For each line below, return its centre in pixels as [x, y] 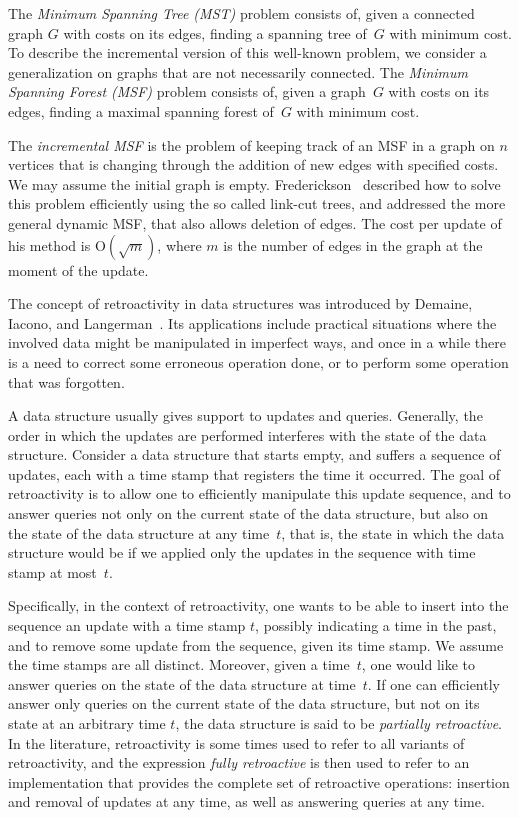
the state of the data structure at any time [139, 532]
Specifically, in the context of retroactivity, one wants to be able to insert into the [258, 605]
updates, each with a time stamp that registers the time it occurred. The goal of [254, 473]
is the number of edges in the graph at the [353, 244]
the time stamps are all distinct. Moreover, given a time [179, 664]
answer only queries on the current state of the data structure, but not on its [244, 703]
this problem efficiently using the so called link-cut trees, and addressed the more [257, 203]
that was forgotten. [66, 381]
